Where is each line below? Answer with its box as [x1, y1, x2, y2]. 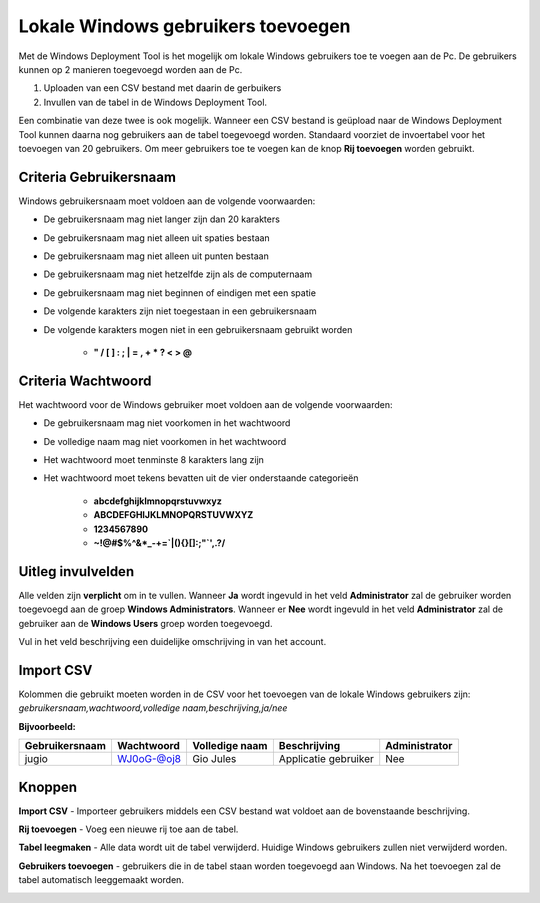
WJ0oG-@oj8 [116, 752, 182, 766]
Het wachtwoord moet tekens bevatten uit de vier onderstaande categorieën [43, 472, 359, 484]
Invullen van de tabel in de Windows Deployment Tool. [43, 96, 268, 108]
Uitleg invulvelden [18, 563, 135, 580]
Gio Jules [191, 752, 237, 766]
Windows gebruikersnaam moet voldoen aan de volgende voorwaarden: [18, 195, 316, 207]
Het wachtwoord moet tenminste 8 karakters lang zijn [43, 454, 265, 465]
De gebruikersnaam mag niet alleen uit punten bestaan [43, 250, 269, 262]
